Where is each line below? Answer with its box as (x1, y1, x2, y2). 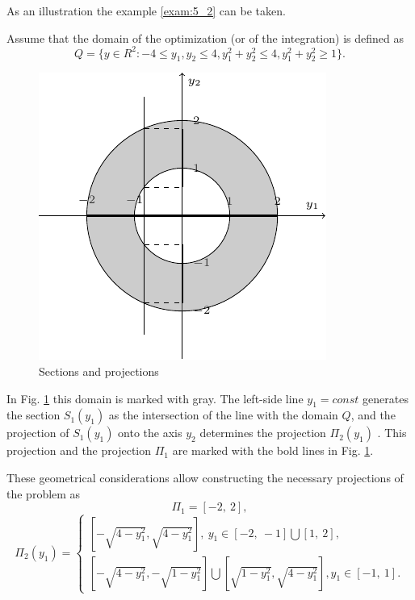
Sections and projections (39, 363, 159, 380)
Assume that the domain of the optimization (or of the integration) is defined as (6, 29, 404, 46)
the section (6, 406, 61, 423)
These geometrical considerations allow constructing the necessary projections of (6, 469, 404, 486)
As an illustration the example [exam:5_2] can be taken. (6, 2, 286, 19)
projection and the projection (6, 442, 152, 459)
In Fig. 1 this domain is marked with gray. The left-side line (6, 390, 304, 406)
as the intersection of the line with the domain (108, 406, 338, 423)
